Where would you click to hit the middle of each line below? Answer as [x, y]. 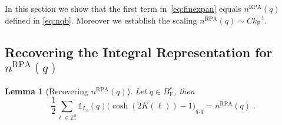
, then [184, 91]
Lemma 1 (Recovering [47, 91]
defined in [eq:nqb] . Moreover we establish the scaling [101, 20]
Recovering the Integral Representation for [139, 52]
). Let [137, 91]
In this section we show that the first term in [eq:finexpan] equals [123, 8]
